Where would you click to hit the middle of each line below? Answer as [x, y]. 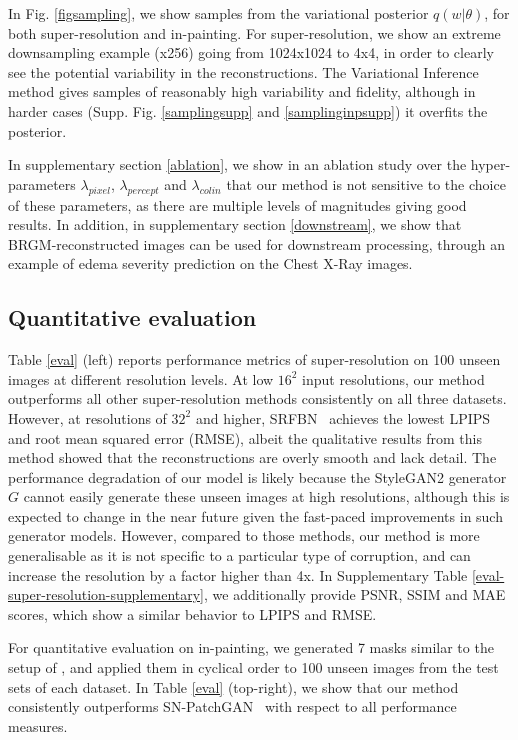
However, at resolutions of [87, 417]
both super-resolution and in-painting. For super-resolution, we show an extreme [254, 32]
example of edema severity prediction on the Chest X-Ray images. [210, 263]
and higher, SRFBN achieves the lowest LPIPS [343, 417]
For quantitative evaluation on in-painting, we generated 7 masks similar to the [251, 647]
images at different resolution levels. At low [141, 378]
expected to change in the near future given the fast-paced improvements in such [255, 515]
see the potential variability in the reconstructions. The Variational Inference [243, 71]
